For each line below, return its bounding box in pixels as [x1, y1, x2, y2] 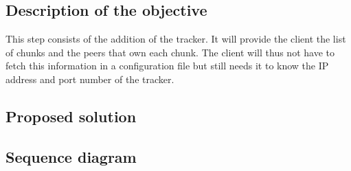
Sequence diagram [5, 146, 137, 167]
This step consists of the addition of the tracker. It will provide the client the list [5, 32, 346, 46]
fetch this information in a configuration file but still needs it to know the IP [5, 58, 329, 73]
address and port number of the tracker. [5, 71, 174, 86]
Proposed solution [5, 105, 137, 126]
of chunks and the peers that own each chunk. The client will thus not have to [5, 45, 335, 59]
